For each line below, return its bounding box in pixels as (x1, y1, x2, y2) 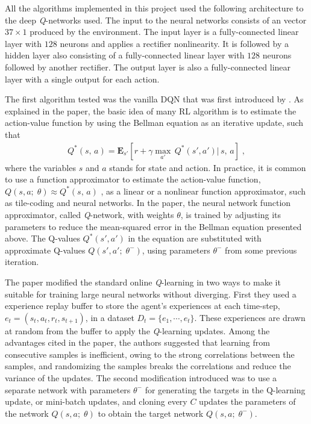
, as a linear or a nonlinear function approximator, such (101, 184, 306, 197)
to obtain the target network (98, 407, 204, 419)
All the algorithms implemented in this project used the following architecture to (5, 2, 304, 14)
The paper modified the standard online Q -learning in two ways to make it (5, 275, 281, 288)
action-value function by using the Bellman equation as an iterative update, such (5, 116, 304, 129)
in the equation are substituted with (128, 232, 262, 245)
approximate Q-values (5, 243, 86, 256)
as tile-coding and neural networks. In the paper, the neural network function (5, 196, 291, 209)
